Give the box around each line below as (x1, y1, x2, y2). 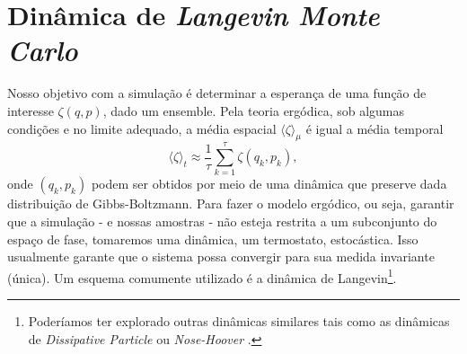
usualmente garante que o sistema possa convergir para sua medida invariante (7, 247, 435, 266)
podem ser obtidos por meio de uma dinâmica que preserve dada (91, 174, 447, 193)
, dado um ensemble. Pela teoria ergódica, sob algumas (102, 101, 405, 119)
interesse (7, 101, 54, 119)
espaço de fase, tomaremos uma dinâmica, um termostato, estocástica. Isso (7, 229, 419, 248)
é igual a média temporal (305, 119, 444, 137)
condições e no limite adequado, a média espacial (7, 119, 277, 137)
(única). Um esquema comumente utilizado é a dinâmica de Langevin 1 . (7, 265, 397, 287)
